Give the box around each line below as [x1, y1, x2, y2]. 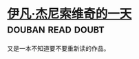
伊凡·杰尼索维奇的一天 [7, 6, 132, 22]
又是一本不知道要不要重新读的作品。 [7, 44, 110, 52]
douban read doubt [7, 21, 105, 37]
